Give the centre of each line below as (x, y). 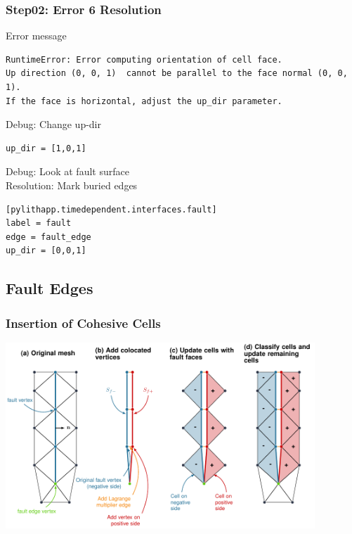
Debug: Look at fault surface (67, 171)
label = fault (39, 223)
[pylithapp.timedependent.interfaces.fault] (111, 209)
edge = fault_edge (48, 237)
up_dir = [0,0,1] (46, 251)
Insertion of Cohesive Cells (83, 323)
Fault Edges (50, 288)
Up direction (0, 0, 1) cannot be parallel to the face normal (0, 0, (177, 74)
